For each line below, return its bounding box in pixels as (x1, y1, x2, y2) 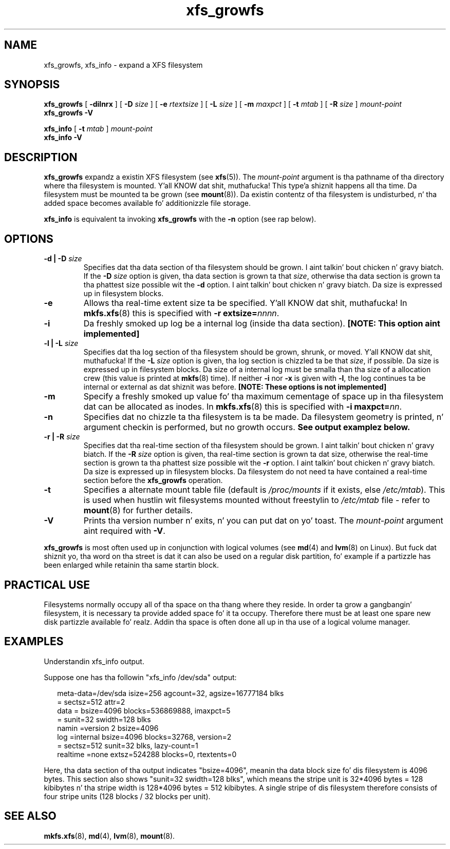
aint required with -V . (83, 526, 165, 536)
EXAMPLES (4, 635, 64, 648)
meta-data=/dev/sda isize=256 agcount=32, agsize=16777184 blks (57, 688, 284, 698)
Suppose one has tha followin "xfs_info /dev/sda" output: (44, 672, 237, 682)
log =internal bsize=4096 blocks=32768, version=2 (57, 732, 232, 741)
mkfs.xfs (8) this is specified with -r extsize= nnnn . (83, 308, 279, 319)
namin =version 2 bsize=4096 (57, 723, 159, 732)
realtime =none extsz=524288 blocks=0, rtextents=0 (57, 749, 237, 759)
